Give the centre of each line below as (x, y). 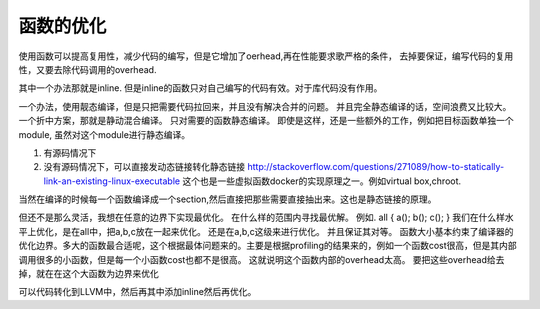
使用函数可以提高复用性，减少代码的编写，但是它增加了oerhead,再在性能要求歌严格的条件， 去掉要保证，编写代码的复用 (266, 56)
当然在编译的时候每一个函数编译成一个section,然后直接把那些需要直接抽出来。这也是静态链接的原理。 (227, 199)
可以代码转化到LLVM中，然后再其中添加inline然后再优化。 (137, 292)
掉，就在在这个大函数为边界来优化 (88, 274)
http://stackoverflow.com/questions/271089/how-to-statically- (375, 167)
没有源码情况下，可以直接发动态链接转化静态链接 (144, 167)
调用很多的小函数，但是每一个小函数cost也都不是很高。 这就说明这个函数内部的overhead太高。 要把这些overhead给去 (261, 259)
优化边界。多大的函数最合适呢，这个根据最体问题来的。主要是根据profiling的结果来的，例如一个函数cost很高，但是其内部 (267, 246)
